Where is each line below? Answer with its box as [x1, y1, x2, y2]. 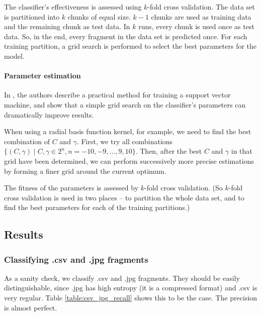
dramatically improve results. [4, 109, 94, 120]
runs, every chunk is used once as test [138, 21, 254, 32]
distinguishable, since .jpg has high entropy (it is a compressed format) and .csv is [4, 282, 257, 293]
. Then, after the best [135, 146, 202, 156]
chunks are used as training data [151, 11, 251, 22]
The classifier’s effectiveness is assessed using [4, 2, 142, 12]
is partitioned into [4, 11, 60, 22]
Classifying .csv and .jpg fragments [4, 253, 148, 265]
